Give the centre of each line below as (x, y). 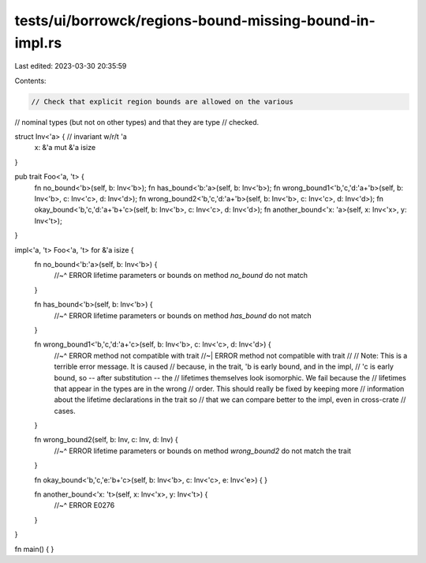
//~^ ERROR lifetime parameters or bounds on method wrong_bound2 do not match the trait (202, 451)
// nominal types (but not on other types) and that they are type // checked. (137, 122)
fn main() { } (34, 549)
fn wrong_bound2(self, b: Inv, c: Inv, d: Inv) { (106, 440)
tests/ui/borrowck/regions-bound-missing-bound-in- (195, 21)
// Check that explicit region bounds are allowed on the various (162, 101)
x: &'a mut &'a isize (65, 148)
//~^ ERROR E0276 (84, 505)
